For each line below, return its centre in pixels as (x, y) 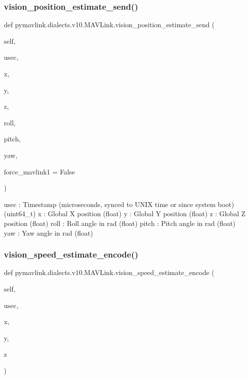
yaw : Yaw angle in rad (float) (49, 233)
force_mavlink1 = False (40, 171)
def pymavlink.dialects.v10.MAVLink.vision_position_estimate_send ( (109, 25)
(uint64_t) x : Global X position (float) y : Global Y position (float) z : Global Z (125, 214)
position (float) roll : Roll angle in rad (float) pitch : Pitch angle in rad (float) (120, 223)
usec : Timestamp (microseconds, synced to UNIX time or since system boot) (119, 204)
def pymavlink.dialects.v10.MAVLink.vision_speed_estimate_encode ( (109, 272)
